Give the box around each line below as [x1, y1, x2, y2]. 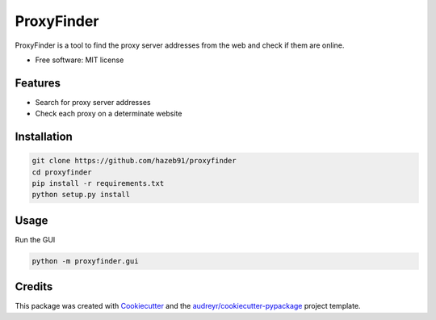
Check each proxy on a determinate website [35, 109, 182, 119]
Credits [15, 280, 53, 294]
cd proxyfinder [31, 167, 92, 177]
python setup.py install [31, 190, 131, 200]
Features [15, 76, 61, 90]
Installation [15, 130, 73, 144]
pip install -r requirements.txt [31, 179, 165, 188]
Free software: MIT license [35, 55, 124, 65]
